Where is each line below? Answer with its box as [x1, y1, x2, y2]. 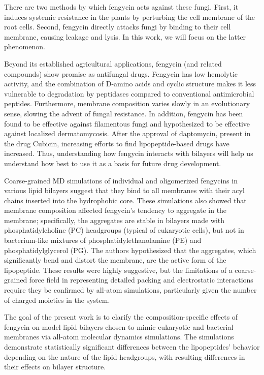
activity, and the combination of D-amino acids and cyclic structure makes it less [4, 78, 256, 89]
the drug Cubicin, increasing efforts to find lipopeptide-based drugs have [4, 138, 229, 148]
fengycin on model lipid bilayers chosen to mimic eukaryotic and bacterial [4, 321, 234, 332]
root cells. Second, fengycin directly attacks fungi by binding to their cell [4, 21, 231, 32]
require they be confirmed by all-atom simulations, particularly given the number [4, 285, 257, 295]
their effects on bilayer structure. [4, 361, 106, 372]
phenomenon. [4, 41, 45, 52]
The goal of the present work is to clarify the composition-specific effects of [4, 311, 238, 322]
